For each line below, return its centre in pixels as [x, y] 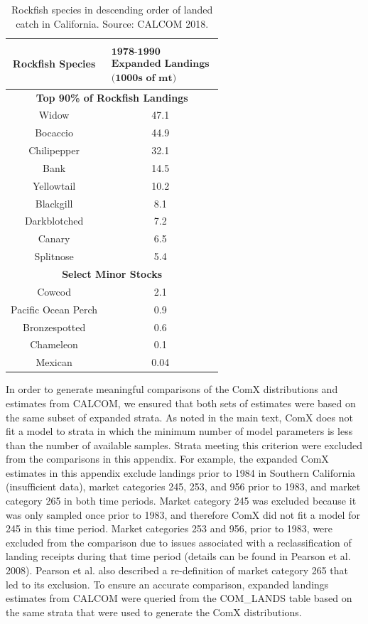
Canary [54, 238]
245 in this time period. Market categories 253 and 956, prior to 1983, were [169, 528]
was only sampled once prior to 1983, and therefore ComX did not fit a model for [183, 514]
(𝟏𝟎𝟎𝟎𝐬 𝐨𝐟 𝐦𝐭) [144, 79]
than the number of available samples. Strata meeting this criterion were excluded [184, 445]
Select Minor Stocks [112, 274]
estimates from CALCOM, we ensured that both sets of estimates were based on [181, 403]
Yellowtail [54, 185]
